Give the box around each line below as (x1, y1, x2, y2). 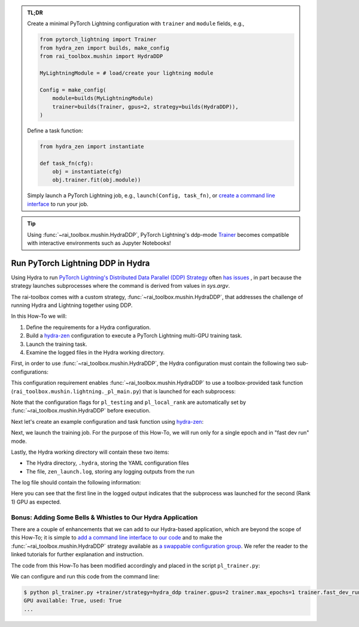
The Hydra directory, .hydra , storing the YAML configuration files (26, 459, 190, 467)
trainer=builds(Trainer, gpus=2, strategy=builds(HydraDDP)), (52, 103, 239, 110)
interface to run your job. (27, 200, 89, 207)
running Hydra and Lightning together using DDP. (11, 302, 133, 309)
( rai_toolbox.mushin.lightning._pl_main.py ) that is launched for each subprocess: (11, 387, 236, 395)
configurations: (11, 368, 49, 375)
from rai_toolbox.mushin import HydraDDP (39, 53, 163, 60)
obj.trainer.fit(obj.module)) (52, 177, 141, 183)
